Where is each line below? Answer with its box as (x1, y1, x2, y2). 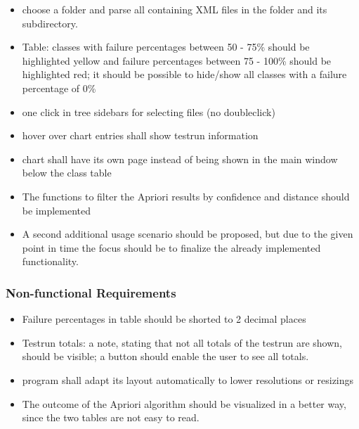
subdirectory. (22, 15, 78, 30)
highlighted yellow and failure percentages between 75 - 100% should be (22, 53, 332, 68)
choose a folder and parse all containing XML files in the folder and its (22, 2, 327, 16)
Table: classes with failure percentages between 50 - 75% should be (22, 39, 310, 54)
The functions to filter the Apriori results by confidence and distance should (22, 188, 350, 203)
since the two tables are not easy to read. (22, 410, 200, 425)
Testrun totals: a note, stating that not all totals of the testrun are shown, (22, 335, 342, 350)
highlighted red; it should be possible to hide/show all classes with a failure (22, 67, 347, 82)
